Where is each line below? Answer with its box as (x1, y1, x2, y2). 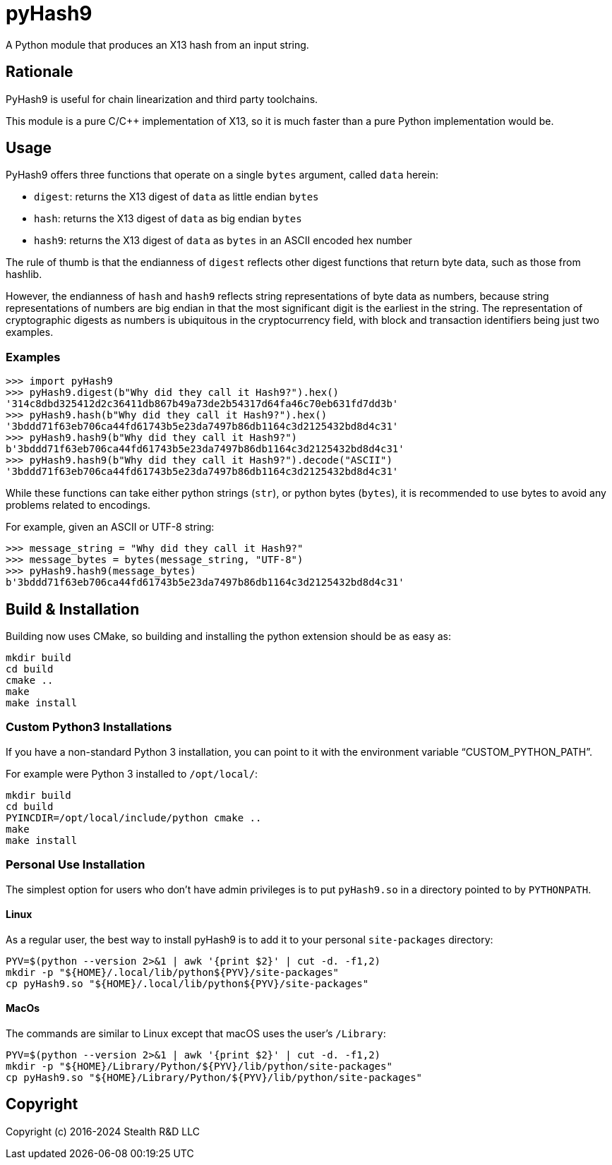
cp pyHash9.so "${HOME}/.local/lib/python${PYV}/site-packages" (6, 977, 369, 989)
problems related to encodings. (6, 499, 151, 512)
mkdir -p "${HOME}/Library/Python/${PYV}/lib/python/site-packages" (6, 1060, 392, 1072)
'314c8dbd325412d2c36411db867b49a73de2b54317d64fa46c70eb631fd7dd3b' (6, 398, 399, 410)
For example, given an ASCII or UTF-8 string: (6, 521, 215, 533)
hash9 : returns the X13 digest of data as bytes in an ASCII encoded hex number (34, 234, 412, 247)
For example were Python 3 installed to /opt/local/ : (6, 767, 258, 780)
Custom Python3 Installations (6, 720, 172, 735)
